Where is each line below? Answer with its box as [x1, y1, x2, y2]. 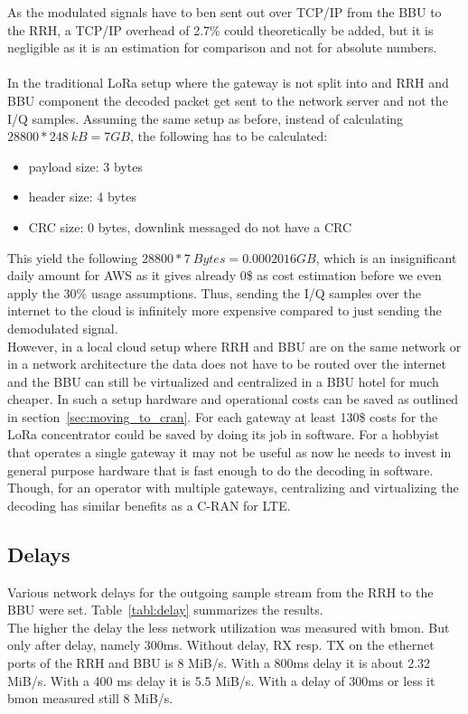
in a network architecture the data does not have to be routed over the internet [7, 354, 447, 373]
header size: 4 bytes [28, 187, 136, 206]
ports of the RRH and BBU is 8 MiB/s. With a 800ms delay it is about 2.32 [7, 653, 431, 672]
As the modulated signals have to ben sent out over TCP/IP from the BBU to [7, 3, 442, 21]
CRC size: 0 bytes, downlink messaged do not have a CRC [28, 217, 352, 236]
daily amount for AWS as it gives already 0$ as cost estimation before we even [7, 266, 442, 285]
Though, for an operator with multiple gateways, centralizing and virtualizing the [7, 478, 459, 497]
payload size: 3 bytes [28, 156, 143, 175]
